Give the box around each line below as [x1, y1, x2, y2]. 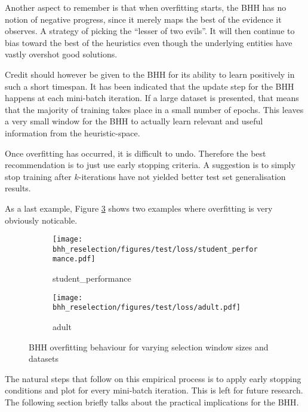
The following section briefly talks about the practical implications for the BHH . [5, 395, 299, 408]
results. [5, 182, 31, 194]
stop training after [5, 170, 72, 182]
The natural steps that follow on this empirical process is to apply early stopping [5, 372, 301, 384]
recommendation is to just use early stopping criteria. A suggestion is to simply [5, 158, 295, 171]
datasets [29, 352, 58, 365]
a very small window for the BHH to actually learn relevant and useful [5, 115, 263, 127]
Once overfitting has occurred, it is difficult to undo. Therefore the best [5, 147, 266, 159]
